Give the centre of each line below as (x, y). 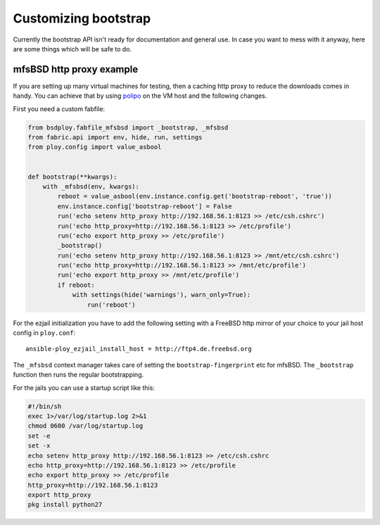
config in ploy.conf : (44, 333)
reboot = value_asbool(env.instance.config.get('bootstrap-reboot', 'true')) (195, 196)
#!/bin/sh (45, 406)
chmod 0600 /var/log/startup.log (85, 426)
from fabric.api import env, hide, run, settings (115, 137)
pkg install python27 (65, 505)
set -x (39, 446)
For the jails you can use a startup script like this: (84, 388)
